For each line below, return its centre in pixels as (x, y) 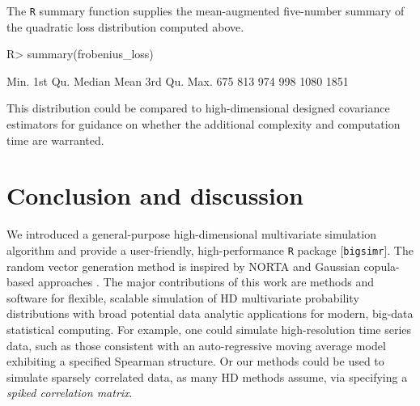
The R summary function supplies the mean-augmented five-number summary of (206, 11)
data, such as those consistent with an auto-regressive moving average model (196, 345)
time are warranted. (55, 140)
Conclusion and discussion (155, 195)
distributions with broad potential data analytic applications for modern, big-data (210, 313)
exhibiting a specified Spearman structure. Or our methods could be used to (195, 361)
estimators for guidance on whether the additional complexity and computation (204, 124)
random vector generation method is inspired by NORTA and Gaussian (183, 266)
